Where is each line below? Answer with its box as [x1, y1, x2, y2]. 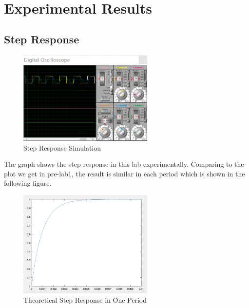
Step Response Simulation [23, 142, 101, 153]
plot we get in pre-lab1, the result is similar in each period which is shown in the [4, 168, 245, 178]
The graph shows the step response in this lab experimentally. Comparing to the [4, 159, 244, 169]
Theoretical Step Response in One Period [23, 295, 147, 305]
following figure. [4, 178, 52, 188]
